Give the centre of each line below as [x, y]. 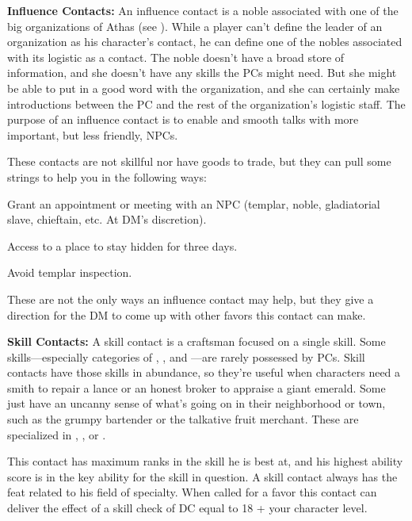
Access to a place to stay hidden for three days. [122, 245]
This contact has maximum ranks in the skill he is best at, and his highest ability [205, 461]
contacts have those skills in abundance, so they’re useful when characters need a [204, 372]
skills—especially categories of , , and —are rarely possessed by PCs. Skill [186, 356]
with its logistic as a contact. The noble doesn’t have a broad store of [176, 57]
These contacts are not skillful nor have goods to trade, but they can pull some [199, 161]
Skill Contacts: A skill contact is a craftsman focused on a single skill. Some [196, 341]
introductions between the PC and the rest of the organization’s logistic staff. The [206, 103]
